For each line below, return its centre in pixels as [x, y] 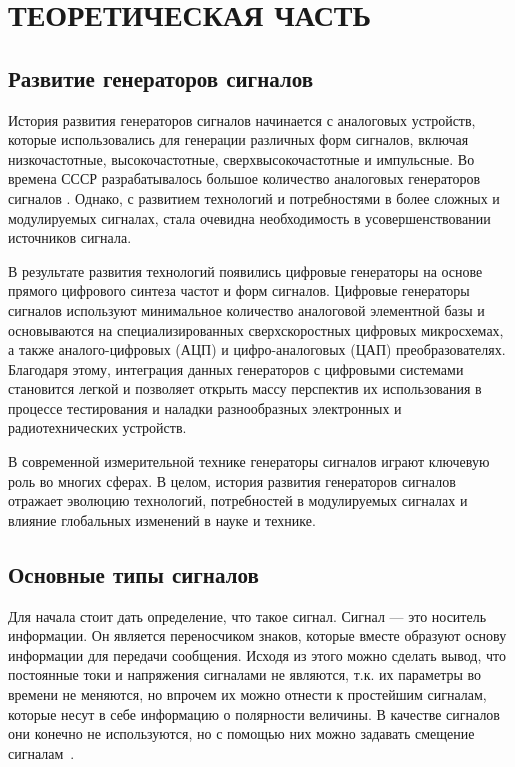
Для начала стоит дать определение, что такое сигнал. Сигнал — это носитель [247, 615]
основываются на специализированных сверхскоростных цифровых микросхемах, [256, 329]
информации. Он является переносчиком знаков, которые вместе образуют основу [257, 635]
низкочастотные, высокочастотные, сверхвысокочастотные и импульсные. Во [241, 158]
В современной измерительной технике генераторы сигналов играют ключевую [249, 461]
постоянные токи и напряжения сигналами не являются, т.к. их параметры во [245, 674]
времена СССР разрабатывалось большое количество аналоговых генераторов [244, 178]
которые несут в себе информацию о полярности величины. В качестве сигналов [254, 713]
